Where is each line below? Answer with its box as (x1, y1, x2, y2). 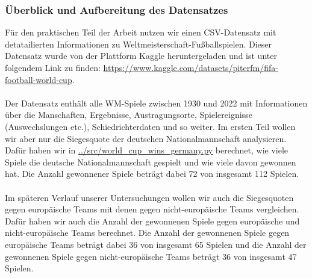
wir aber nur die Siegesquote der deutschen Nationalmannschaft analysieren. (5, 132, 287, 144)
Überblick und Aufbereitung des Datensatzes (5, 2, 228, 17)
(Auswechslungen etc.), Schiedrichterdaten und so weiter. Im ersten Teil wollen (5, 120, 296, 132)
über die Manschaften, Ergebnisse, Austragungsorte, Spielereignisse (5, 108, 252, 121)
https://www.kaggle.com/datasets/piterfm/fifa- (103, 61, 278, 73)
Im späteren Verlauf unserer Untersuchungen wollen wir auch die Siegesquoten (5, 191, 294, 203)
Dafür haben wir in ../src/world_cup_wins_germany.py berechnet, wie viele (5, 144, 289, 156)
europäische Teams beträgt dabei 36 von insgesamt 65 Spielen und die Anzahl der (5, 238, 307, 250)
